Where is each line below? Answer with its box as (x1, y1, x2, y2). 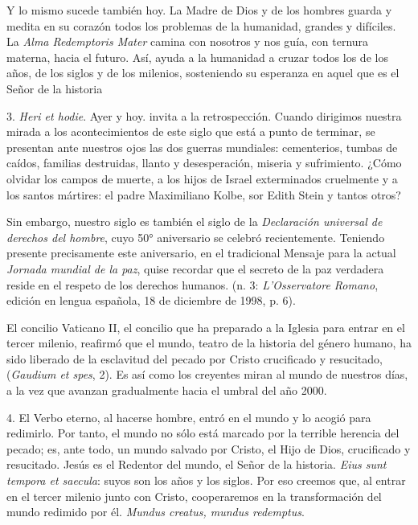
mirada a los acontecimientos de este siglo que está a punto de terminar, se (6, 123, 375, 140)
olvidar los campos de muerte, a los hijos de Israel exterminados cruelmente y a (6, 170, 398, 187)
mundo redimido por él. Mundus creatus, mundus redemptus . (6, 503, 305, 520)
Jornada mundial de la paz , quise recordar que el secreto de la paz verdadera (6, 260, 384, 277)
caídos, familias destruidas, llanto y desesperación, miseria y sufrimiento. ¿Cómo (6, 154, 402, 171)
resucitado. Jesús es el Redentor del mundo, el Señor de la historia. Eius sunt (6, 456, 387, 473)
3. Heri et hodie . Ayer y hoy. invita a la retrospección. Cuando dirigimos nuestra (6, 107, 402, 124)
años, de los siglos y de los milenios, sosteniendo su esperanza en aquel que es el (6, 64, 400, 81)
